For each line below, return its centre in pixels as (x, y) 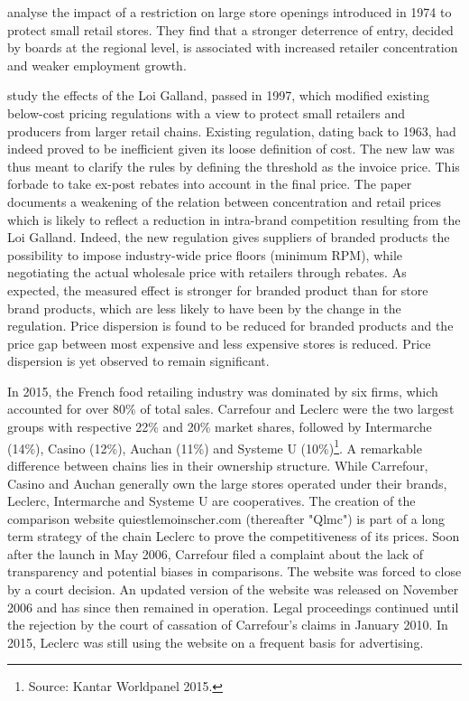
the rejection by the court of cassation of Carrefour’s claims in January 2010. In (228, 625)
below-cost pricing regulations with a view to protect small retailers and (207, 112)
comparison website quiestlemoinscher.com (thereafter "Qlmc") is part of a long (226, 518)
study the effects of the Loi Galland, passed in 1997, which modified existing (219, 95)
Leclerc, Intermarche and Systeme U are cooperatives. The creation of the (212, 501)
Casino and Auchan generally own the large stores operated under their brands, (227, 483)
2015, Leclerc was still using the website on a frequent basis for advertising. (216, 642)
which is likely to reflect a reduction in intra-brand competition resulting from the (234, 219)
